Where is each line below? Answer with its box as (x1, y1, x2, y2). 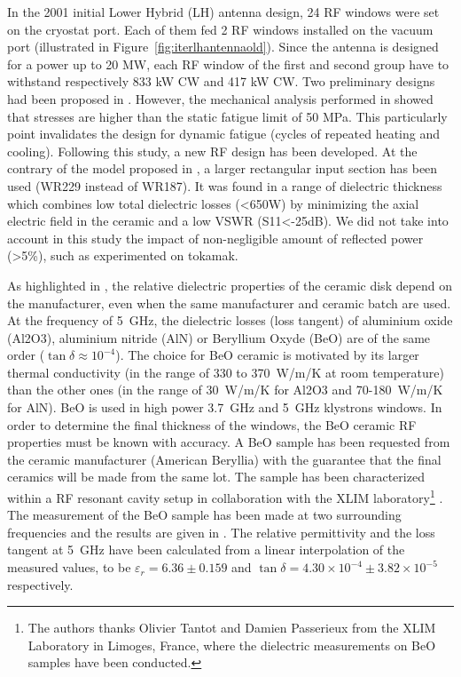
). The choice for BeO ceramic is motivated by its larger (115, 346, 419, 364)
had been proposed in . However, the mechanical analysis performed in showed (7, 89, 434, 108)
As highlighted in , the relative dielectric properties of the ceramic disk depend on (7, 275, 453, 294)
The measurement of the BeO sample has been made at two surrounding (7, 506, 402, 524)
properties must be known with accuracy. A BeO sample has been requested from (7, 433, 450, 451)
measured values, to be (7, 558, 131, 577)
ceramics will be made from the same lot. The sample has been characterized (7, 467, 425, 486)
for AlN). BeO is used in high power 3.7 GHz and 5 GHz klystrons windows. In (7, 398, 442, 417)
